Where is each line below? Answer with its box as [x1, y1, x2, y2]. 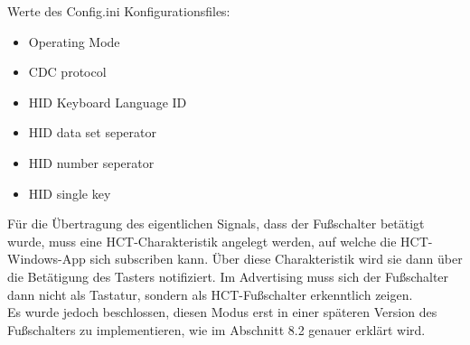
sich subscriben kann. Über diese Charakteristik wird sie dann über [89, 249, 463, 268]
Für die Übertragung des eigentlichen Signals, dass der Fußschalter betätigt [7, 214, 425, 233]
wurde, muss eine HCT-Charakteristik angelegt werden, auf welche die [7, 231, 397, 250]
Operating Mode [28, 32, 120, 51]
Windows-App [7, 249, 86, 268]
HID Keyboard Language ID [28, 92, 187, 111]
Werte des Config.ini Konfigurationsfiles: [7, 2, 230, 20]
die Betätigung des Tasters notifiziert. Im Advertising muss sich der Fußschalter [7, 266, 449, 285]
